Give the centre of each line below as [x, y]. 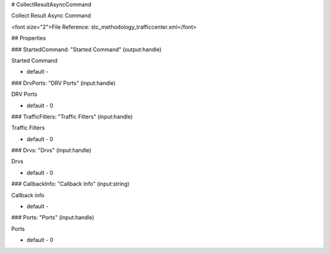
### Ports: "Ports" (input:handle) [53, 217]
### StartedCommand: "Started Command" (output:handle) [86, 49]
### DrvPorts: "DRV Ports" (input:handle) [64, 83]
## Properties [28, 38]
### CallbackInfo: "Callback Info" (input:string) [70, 184]
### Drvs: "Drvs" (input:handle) [51, 150]
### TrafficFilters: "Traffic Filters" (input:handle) [72, 117]
